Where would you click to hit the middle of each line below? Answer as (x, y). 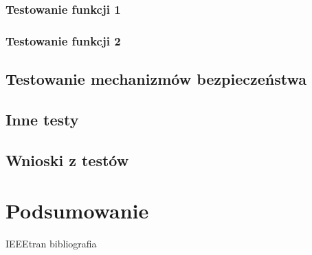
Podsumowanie (77, 211)
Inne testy (42, 119)
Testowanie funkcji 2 (63, 40)
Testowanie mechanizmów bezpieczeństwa (156, 79)
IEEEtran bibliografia (51, 244)
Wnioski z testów (67, 160)
